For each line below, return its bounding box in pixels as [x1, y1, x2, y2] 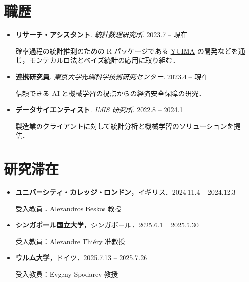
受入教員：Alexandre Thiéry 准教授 [15, 236, 125, 246]
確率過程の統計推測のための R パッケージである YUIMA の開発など [15, 45, 231, 56]
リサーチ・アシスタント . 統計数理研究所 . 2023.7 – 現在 [15, 29, 187, 39]
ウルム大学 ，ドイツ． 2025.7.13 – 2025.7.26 [15, 252, 147, 263]
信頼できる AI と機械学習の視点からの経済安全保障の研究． [15, 88, 206, 98]
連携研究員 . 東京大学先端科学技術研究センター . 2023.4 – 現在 [15, 71, 208, 81]
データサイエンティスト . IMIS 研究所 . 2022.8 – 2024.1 [15, 104, 183, 114]
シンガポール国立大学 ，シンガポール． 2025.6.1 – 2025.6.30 [15, 220, 199, 230]
